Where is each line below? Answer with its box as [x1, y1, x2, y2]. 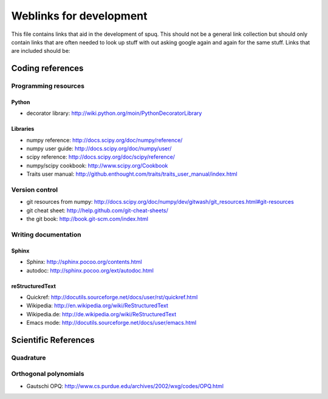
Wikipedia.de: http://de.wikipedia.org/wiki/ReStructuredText [26, 310, 177, 317]
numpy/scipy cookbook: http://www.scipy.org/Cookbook [26, 162, 168, 169]
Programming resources [11, 82, 85, 91]
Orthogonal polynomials [11, 370, 84, 378]
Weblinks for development [11, 9, 148, 23]
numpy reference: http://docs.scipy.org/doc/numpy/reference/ [26, 136, 183, 144]
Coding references [11, 63, 84, 74]
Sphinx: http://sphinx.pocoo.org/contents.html [26, 258, 142, 266]
